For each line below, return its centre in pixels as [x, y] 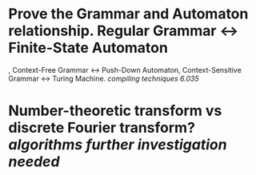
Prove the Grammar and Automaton [128, 14]
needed [34, 162]
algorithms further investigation [118, 145]
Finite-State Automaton [88, 48]
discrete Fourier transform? [102, 128]
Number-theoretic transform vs [115, 111]
